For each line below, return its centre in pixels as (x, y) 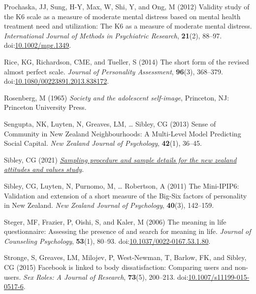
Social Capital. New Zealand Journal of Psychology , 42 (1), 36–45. (103, 143)
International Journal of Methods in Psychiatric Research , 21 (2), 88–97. (113, 35)
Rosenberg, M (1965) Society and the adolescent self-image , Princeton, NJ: (117, 97)
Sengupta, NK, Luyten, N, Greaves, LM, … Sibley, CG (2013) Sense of (110, 123)
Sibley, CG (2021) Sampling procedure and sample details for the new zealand (120, 159)
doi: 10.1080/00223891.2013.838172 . (57, 81)
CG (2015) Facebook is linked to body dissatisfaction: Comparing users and (118, 267)
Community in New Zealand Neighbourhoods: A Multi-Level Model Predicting (123, 133)
